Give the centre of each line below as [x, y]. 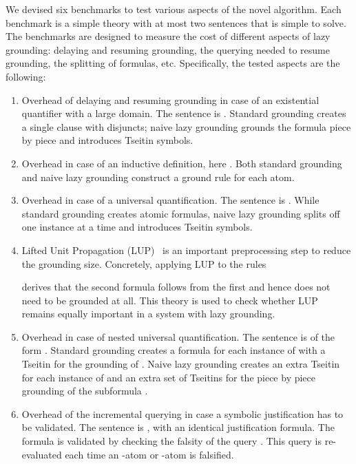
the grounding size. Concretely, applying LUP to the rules [144, 263]
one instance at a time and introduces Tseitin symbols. [137, 227]
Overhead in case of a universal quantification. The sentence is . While [170, 200]
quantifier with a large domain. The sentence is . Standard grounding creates [184, 113]
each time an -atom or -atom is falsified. [149, 454]
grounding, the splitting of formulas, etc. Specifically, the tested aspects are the [173, 63]
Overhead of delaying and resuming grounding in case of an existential [170, 99]
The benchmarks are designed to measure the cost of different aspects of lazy [168, 36]
